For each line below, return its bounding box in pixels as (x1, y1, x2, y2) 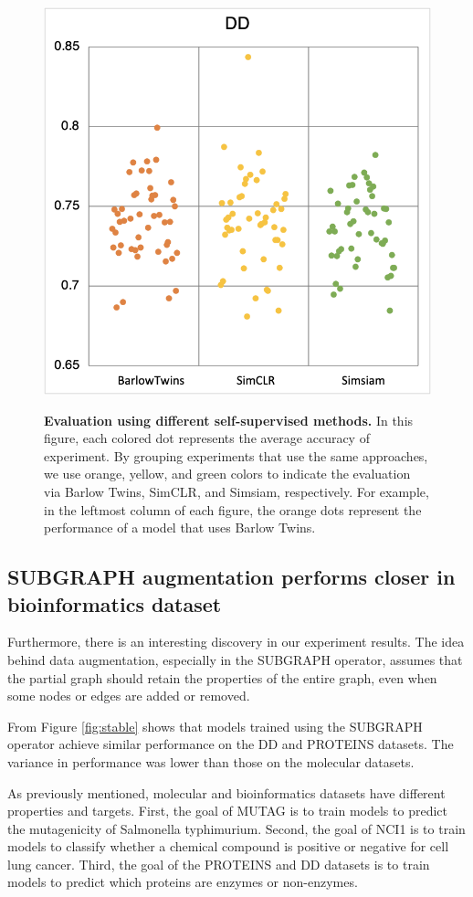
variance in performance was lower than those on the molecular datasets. (7, 752, 415, 771)
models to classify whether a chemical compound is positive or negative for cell (7, 837, 449, 856)
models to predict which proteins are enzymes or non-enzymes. (7, 872, 358, 892)
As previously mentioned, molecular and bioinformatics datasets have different (7, 783, 446, 802)
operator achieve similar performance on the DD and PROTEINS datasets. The (7, 734, 454, 754)
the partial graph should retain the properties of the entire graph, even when (7, 668, 437, 687)
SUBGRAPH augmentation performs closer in (7, 563, 456, 591)
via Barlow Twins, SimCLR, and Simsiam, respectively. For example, (44, 481, 429, 501)
